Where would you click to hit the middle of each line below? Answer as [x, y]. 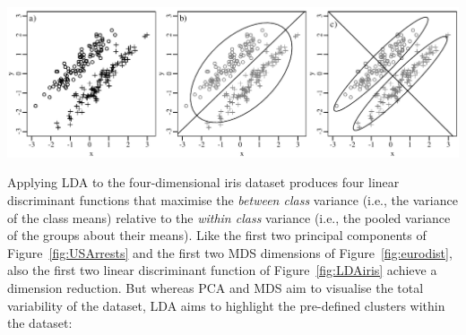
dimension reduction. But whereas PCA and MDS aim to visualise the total [216, 287]
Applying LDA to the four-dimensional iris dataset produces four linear [203, 182]
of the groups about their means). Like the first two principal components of [217, 235]
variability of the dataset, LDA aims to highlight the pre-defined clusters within [226, 305]
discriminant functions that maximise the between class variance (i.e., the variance [233, 200]
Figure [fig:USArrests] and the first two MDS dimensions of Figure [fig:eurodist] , [230, 252]
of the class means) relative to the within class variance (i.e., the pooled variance [229, 217]
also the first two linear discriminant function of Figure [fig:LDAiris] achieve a [222, 270]
